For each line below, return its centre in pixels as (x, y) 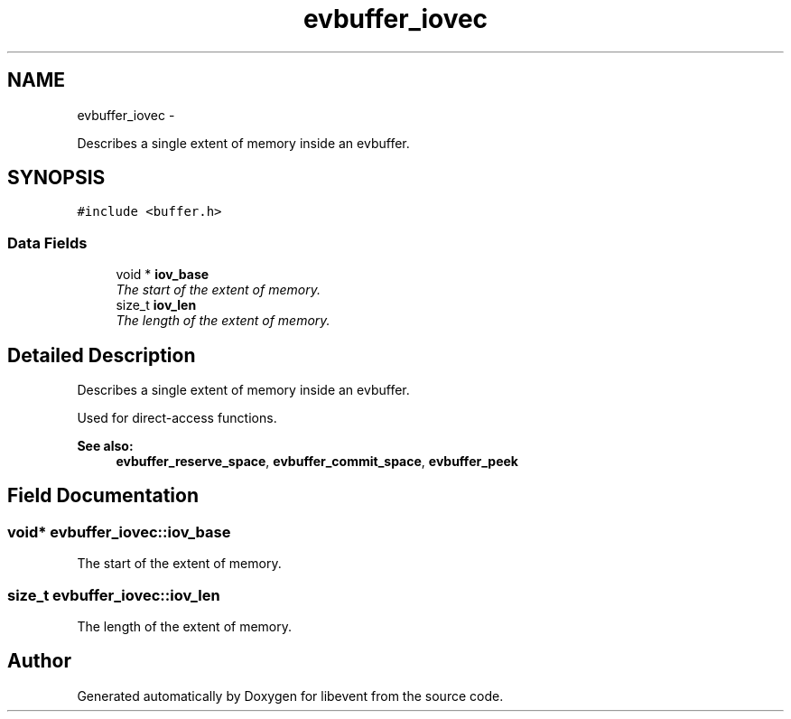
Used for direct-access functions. (177, 418)
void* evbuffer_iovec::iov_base (119, 532)
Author (39, 661)
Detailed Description (102, 355)
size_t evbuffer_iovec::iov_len (114, 595)
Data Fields (47, 243)
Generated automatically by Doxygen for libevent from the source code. (290, 696)
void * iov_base (163, 275)
